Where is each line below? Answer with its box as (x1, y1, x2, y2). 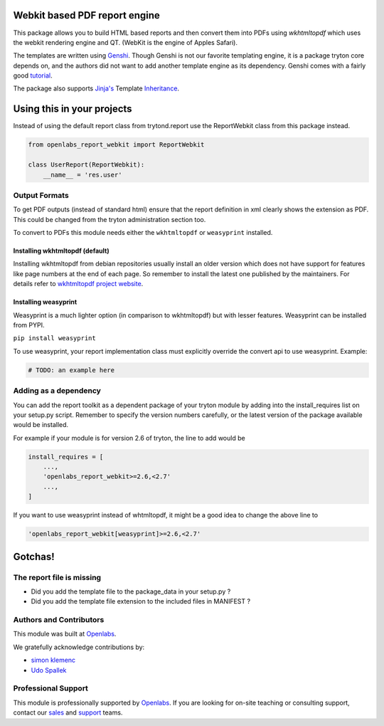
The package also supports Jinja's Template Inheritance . (13, 84, 180, 93)
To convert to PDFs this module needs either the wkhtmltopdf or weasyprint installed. (13, 228, 273, 237)
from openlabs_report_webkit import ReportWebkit (28, 141, 205, 149)
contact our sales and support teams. (13, 708, 123, 717)
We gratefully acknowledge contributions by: (13, 643, 145, 651)
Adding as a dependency (13, 386, 101, 396)
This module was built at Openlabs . (13, 630, 117, 638)
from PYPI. (13, 321, 45, 329)
